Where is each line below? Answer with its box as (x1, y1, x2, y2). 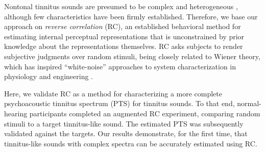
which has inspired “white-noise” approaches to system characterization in (4, 61, 236, 71)
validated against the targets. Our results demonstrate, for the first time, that (4, 128, 248, 139)
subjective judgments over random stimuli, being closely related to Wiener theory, (4, 50, 260, 61)
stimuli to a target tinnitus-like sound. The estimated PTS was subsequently (4, 118, 244, 129)
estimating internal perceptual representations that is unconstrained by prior (4, 31, 245, 41)
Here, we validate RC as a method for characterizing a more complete (4, 88, 222, 98)
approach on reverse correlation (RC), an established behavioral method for (4, 21, 241, 32)
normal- (237, 98, 261, 109)
